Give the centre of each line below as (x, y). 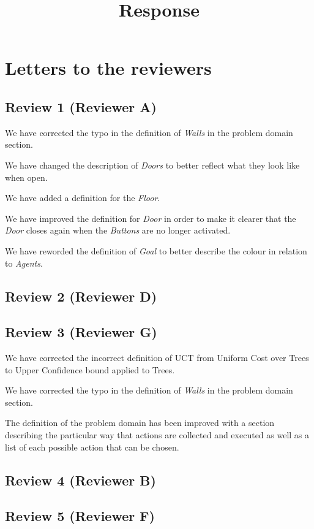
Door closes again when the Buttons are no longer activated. (118, 230)
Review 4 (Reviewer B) (80, 480)
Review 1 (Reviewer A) (81, 106)
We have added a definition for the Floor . (83, 198)
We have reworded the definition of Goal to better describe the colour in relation (156, 250)
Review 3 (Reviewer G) (81, 332)
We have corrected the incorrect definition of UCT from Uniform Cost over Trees (157, 358)
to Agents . (24, 263)
